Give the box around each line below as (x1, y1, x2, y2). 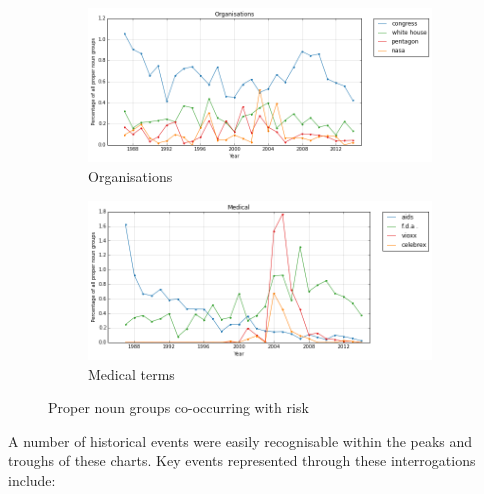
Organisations (88, 166, 173, 187)
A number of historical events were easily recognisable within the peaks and (8, 430, 473, 451)
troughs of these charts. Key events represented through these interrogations (8, 450, 476, 471)
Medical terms (88, 363, 175, 384)
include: (8, 469, 56, 490)
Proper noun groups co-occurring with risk (48, 397, 309, 418)
